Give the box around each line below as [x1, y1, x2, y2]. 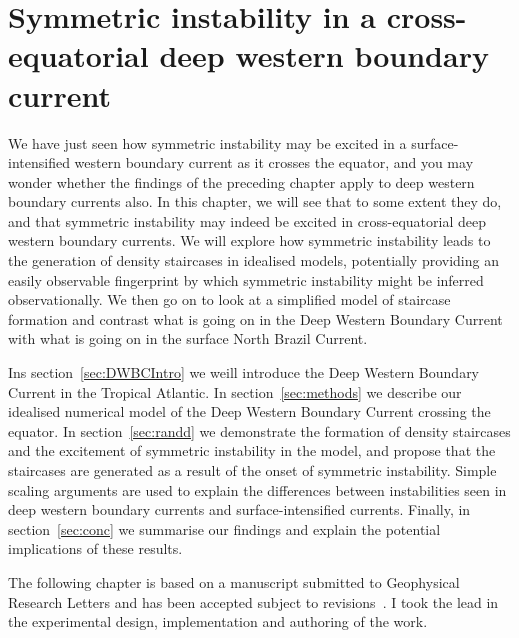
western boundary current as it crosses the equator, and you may [74, 152, 474, 173]
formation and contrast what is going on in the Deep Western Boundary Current [8, 308, 503, 329]
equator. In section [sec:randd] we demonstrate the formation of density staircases [8, 420, 511, 441]
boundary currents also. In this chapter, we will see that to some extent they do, [8, 191, 502, 212]
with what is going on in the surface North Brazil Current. [8, 328, 368, 349]
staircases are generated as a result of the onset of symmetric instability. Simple [8, 460, 497, 480]
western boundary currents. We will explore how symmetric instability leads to [8, 230, 491, 251]
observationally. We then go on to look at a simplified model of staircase [8, 289, 451, 310]
